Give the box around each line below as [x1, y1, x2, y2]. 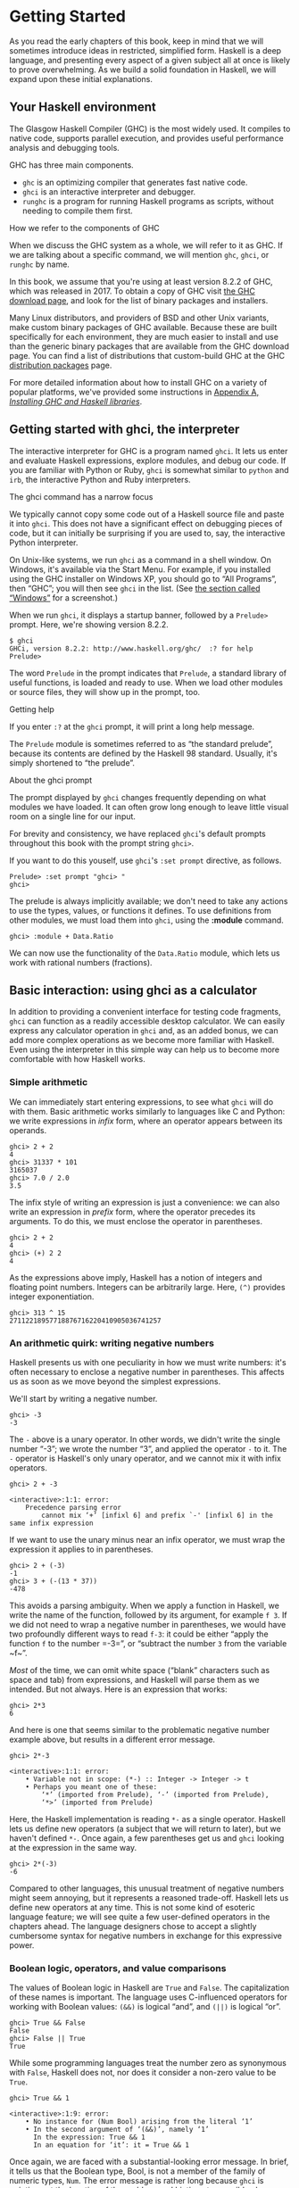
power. [9, 1939, 35, 1951]
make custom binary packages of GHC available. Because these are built [9, 321, 278, 332]
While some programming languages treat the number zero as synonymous [9, 2058, 287, 2068]
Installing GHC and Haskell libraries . [9, 395, 143, 407]
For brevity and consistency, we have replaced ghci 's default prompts [9, 828, 266, 839]
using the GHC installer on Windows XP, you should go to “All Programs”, [9, 573, 277, 584]
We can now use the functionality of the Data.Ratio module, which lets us [9, 948, 280, 958]
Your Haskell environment [9, 100, 156, 115]
